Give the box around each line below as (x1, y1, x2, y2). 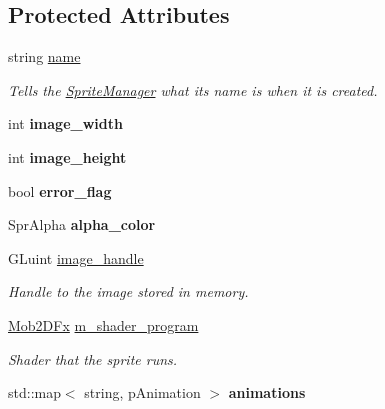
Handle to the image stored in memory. (8, 281, 249, 302)
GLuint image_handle (8, 247, 144, 268)
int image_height (8, 146, 127, 167)
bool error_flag (8, 180, 112, 201)
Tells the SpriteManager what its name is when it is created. (8, 79, 378, 100)
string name (8, 46, 81, 67)
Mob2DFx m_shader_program (8, 314, 199, 335)
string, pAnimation (84, 382, 201, 403)
